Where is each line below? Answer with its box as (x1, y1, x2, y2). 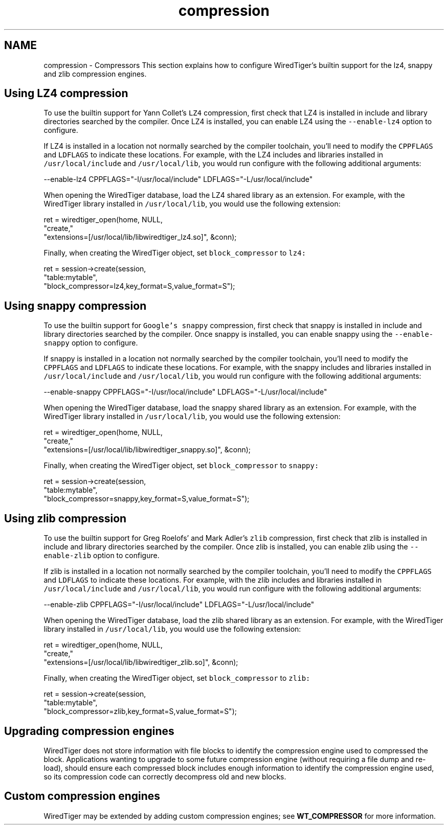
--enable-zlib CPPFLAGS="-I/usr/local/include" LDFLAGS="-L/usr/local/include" (43, 600, 315, 609)
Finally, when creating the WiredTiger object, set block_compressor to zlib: (43, 674, 310, 683)
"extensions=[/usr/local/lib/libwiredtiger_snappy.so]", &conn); (43, 445, 251, 454)
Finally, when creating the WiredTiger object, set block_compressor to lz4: (43, 248, 306, 258)
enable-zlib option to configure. (43, 551, 160, 560)
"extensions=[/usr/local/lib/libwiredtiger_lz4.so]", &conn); (43, 233, 237, 242)
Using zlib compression (4, 512, 127, 525)
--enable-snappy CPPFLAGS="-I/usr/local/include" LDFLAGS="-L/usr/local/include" (43, 387, 327, 397)
